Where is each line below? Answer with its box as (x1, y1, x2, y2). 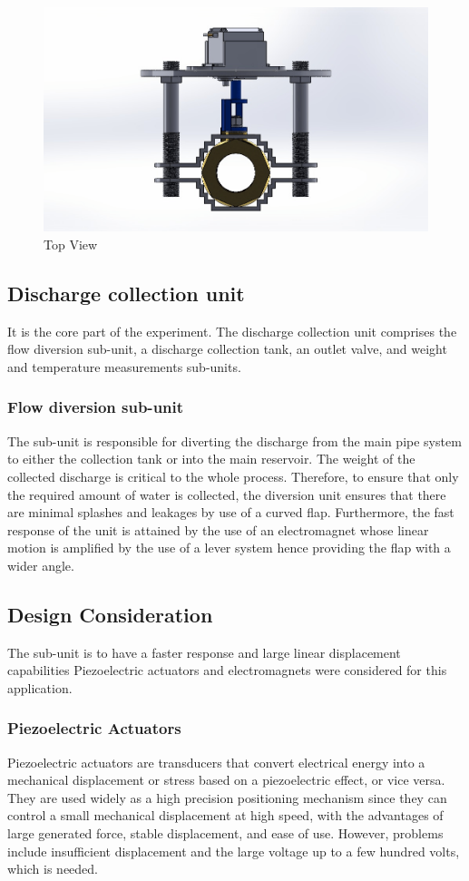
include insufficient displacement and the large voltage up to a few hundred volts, (7, 841, 460, 860)
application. (7, 678, 73, 697)
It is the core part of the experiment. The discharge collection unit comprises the (7, 321, 457, 340)
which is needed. (7, 859, 99, 878)
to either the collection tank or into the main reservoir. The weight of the (7, 449, 415, 468)
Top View (44, 234, 98, 253)
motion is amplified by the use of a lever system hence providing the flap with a (7, 538, 451, 557)
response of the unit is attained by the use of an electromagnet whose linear (7, 520, 429, 539)
